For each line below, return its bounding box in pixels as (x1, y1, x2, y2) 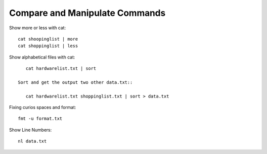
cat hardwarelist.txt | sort (25, 66, 96, 71)
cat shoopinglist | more (18, 36, 78, 42)
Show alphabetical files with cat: (9, 54, 75, 60)
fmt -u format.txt (18, 116, 63, 121)
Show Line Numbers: (9, 127, 52, 133)
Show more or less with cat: (9, 25, 66, 31)
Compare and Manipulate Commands (9, 7, 166, 18)
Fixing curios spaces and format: (9, 104, 76, 110)
